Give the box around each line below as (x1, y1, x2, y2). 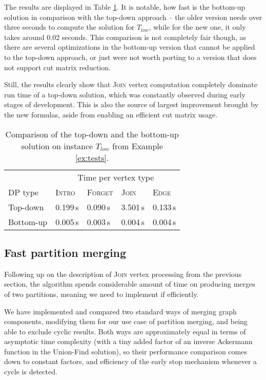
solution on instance (21, 139, 93, 152)
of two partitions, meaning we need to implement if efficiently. (4, 288, 199, 299)
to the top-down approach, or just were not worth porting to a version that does (4, 51, 257, 62)
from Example (112, 139, 163, 152)
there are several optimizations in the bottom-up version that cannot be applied (4, 42, 255, 52)
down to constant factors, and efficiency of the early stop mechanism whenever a (4, 356, 257, 367)
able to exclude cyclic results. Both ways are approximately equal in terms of (4, 326, 246, 336)
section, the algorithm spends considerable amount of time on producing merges (4, 278, 255, 289)
